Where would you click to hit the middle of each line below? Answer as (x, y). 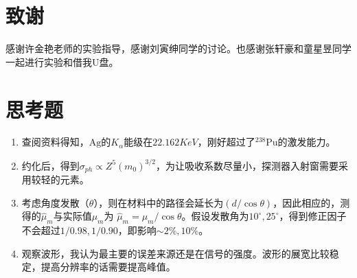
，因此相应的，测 (311, 202)
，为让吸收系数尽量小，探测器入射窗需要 (247, 165)
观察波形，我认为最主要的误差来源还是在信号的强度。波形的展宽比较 (175, 253)
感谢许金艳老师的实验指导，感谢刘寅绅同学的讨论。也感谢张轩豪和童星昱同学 (178, 48)
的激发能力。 (307, 142)
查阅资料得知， (55, 142)
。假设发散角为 (215, 216)
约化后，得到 (50, 165)
